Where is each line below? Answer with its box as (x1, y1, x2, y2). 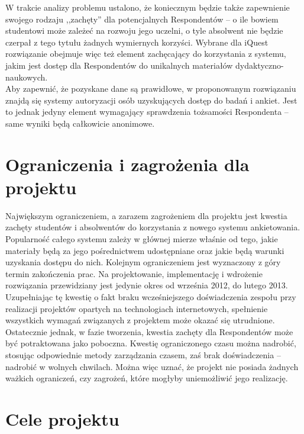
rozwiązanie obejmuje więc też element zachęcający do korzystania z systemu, (5, 47, 286, 60)
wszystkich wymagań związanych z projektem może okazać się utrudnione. (5, 314, 275, 326)
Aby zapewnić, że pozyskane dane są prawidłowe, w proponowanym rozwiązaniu (5, 82, 296, 95)
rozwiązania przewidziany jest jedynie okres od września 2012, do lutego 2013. (5, 279, 288, 291)
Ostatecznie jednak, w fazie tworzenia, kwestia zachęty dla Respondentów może (5, 325, 293, 337)
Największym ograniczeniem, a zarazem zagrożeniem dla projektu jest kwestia (5, 209, 287, 221)
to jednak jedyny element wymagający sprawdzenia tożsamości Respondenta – (5, 105, 289, 118)
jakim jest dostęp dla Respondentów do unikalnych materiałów (5, 59, 233, 71)
